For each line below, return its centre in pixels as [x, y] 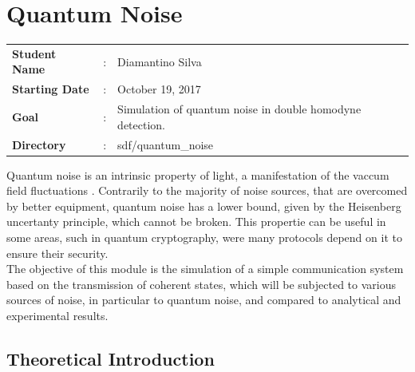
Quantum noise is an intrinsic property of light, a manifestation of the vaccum [198, 174]
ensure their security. [57, 253]
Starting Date [51, 89]
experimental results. [57, 316]
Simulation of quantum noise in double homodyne [239, 109]
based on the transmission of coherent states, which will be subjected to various [201, 284]
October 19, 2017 [159, 89]
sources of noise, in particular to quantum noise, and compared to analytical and [204, 300]
